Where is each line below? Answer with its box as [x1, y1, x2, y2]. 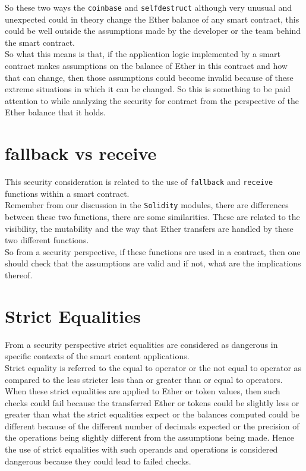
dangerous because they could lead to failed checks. [5, 454, 191, 467]
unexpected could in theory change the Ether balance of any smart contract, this [5, 12, 299, 25]
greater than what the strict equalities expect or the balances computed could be [5, 408, 299, 420]
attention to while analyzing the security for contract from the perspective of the [5, 94, 299, 106]
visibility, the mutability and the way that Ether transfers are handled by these [5, 222, 294, 234]
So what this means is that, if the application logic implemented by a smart [5, 48, 280, 60]
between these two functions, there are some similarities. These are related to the [5, 211, 300, 223]
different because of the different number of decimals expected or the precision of [5, 419, 299, 432]
